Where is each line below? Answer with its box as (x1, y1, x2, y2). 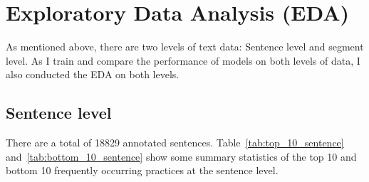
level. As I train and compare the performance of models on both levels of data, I (6, 53, 360, 68)
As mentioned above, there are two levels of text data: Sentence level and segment (6, 39, 364, 54)
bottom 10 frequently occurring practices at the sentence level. (6, 163, 279, 178)
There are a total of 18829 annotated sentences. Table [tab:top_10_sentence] (6, 135, 344, 150)
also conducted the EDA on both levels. (6, 67, 180, 82)
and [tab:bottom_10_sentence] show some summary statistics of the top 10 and (6, 149, 357, 164)
